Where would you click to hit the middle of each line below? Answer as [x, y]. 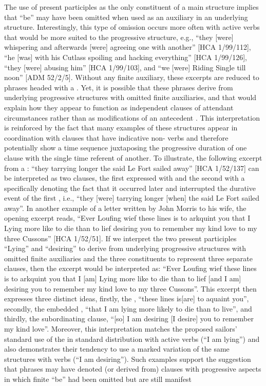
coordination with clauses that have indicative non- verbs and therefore [116, 137]
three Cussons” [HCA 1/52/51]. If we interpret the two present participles [120, 238]
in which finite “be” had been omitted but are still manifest [98, 379]
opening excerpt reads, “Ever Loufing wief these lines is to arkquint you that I [127, 218]
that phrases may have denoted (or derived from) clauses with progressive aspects [133, 369]
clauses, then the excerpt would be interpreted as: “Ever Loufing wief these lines [130, 268]
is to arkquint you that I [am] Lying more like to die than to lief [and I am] [123, 278]
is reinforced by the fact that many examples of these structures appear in [121, 128]
